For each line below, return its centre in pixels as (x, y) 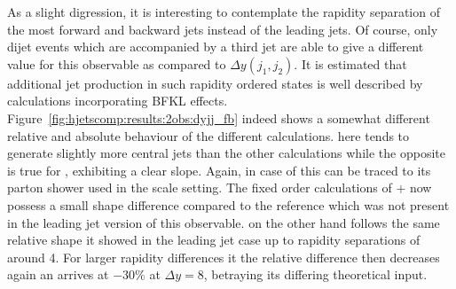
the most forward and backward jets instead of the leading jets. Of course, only (223, 29)
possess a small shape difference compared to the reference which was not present (228, 204)
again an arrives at (58, 274)
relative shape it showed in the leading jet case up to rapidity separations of (214, 240)
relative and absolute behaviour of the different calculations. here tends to (208, 135)
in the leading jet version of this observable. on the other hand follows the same (224, 222)
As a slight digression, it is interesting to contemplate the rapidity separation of (224, 12)
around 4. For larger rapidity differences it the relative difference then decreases (224, 257)
